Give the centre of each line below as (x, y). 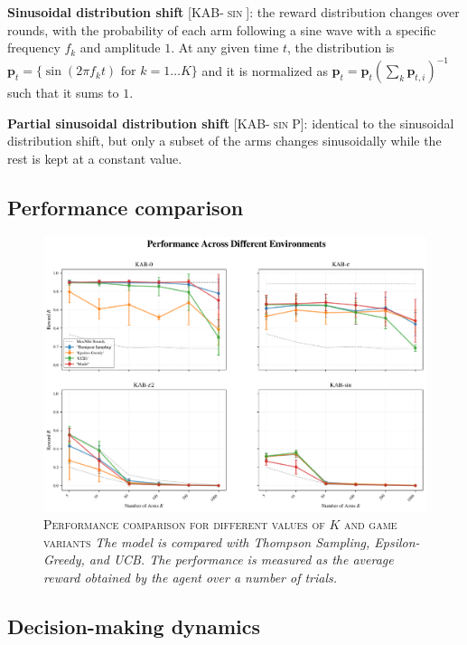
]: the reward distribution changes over (353, 12)
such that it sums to (63, 93)
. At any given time (225, 47)
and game (371, 524)
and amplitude (120, 47)
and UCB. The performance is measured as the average (241, 560)
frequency (34, 47)
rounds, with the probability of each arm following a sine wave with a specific (222, 29)
